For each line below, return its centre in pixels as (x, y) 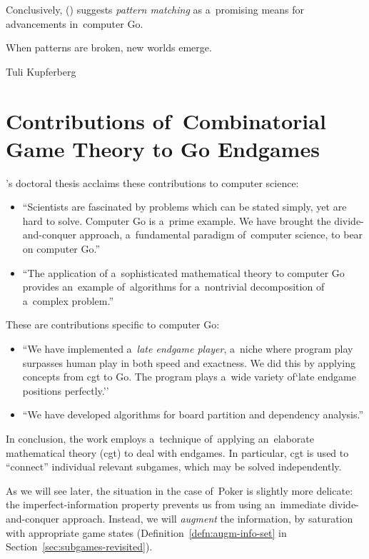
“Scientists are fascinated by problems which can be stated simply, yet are (184, 207)
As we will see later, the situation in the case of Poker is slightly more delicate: (180, 490)
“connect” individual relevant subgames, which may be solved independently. (174, 467)
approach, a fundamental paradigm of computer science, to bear (221, 235)
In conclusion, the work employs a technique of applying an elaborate (160, 438)
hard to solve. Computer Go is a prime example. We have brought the (177, 220)
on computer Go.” (61, 249)
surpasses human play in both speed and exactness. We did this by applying (189, 362)
